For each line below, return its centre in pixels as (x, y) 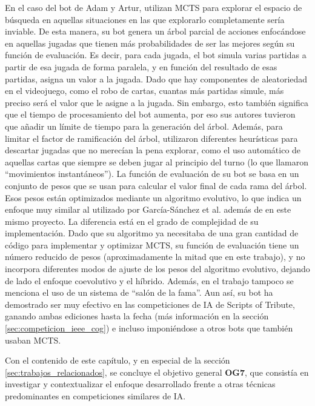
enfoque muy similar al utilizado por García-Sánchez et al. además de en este (148, 209)
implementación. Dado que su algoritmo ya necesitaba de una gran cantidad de (152, 233)
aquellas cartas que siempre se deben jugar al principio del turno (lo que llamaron (157, 161)
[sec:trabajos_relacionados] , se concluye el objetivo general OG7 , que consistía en (157, 372)
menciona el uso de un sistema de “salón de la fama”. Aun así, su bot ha (139, 292)
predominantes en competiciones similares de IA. (95, 396)
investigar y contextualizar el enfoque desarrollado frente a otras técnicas (140, 384)
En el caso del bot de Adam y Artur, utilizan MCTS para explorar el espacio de (154, 7)
